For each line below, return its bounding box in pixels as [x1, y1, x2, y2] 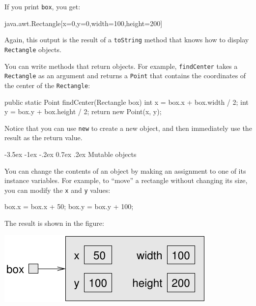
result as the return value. [4, 132, 83, 143]
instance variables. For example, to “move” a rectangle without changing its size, [4, 175, 248, 185]
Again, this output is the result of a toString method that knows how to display [4, 34, 249, 45]
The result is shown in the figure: [4, 218, 104, 228]
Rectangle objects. [4, 44, 61, 54]
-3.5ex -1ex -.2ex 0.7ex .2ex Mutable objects [4, 149, 137, 159]
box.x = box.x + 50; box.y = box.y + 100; [4, 201, 134, 212]
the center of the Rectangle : [4, 80, 90, 90]
